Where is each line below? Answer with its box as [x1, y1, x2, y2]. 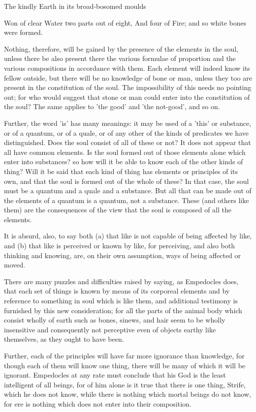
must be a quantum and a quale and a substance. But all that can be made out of [4, 185, 252, 196]
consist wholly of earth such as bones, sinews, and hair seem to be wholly [4, 315, 225, 325]
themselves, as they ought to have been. [4, 334, 124, 344]
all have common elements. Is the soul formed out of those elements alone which [4, 147, 246, 157]
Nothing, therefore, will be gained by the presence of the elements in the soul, [4, 43, 238, 54]
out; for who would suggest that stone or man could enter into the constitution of [4, 91, 250, 102]
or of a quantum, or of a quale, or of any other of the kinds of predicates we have [4, 127, 249, 138]
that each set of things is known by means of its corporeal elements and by [4, 286, 230, 296]
